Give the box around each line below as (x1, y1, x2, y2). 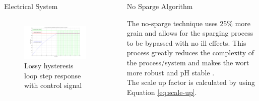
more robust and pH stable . (126, 67, 215, 77)
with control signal (24, 80, 82, 90)
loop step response (24, 70, 81, 80)
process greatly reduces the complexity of (126, 47, 254, 58)
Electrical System (4, 1, 58, 11)
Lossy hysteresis (24, 60, 74, 71)
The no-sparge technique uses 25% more (126, 18, 251, 28)
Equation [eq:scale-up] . (126, 86, 197, 97)
